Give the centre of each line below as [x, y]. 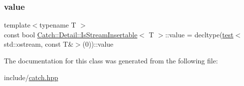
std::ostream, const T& [39, 44]
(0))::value [98, 44]
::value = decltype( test [199, 34]
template [17, 25]
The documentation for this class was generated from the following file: [111, 60]
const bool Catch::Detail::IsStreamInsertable [71, 34]
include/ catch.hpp [31, 77]
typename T [58, 25]
